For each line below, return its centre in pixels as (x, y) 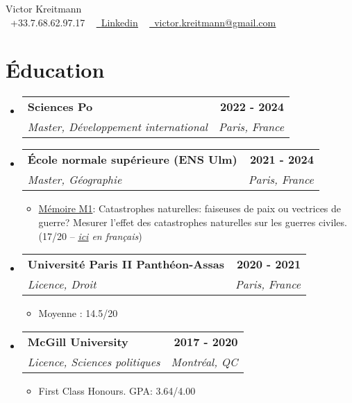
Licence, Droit (62, 284)
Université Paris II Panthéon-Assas (126, 264)
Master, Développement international (117, 127)
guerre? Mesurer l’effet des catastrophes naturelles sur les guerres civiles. (193, 222)
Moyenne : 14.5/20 (78, 313)
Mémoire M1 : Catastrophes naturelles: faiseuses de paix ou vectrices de (190, 208)
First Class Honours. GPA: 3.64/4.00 (117, 390)
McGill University (78, 341)
